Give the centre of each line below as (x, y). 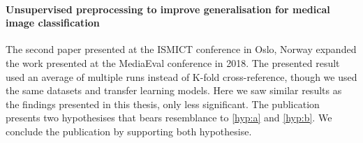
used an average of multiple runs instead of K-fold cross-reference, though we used (181, 76)
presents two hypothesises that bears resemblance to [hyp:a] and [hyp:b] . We (169, 118)
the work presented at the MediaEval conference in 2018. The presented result (173, 62)
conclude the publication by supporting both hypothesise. (129, 131)
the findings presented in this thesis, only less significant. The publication (163, 104)
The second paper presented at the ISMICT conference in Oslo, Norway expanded (181, 49)
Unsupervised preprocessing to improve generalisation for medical (168, 9)
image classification (53, 23)
